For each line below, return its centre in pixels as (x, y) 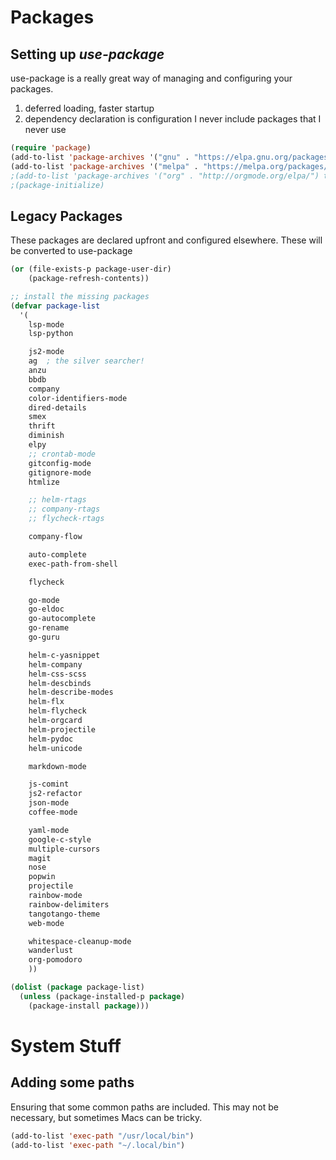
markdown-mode (57, 766)
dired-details (57, 407)
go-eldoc (46, 609)
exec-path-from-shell (73, 564)
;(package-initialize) (57, 185)
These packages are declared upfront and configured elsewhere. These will (166, 240)
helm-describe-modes (71, 692)
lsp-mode (46, 324)
